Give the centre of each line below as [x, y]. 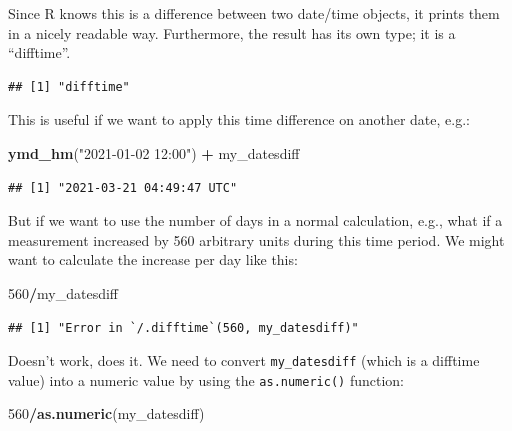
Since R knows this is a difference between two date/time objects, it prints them [254, 13]
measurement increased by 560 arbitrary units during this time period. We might [256, 239]
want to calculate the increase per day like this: [153, 259]
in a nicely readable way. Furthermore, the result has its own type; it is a [232, 32]
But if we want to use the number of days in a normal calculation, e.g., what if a [255, 220]
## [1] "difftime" [69, 86]
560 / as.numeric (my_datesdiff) [106, 413]
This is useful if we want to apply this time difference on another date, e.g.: [239, 119]
